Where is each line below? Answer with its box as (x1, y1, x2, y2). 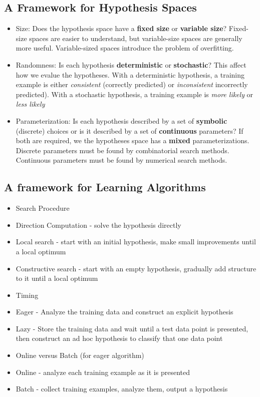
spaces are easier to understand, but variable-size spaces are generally (29, 33, 242, 43)
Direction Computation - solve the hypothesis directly (16, 219, 181, 230)
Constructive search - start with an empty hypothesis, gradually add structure (16, 263, 256, 273)
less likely (16, 99, 45, 109)
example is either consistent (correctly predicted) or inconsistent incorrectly (16, 79, 248, 90)
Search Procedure (16, 203, 70, 213)
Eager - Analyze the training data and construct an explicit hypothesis (16, 306, 233, 317)
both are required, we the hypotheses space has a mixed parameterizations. (16, 135, 249, 146)
